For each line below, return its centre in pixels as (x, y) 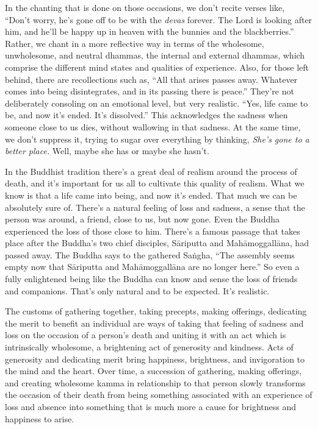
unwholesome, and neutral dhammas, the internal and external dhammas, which (155, 55)
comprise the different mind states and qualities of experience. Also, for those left (157, 67)
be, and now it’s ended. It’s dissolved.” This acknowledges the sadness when (146, 115)
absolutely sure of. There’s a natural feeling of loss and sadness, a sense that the (155, 207)
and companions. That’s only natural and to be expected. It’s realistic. (137, 290)
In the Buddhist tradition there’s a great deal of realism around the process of (151, 171)
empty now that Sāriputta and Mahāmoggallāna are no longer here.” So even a (152, 267)
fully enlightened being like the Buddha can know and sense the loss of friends (151, 279)
